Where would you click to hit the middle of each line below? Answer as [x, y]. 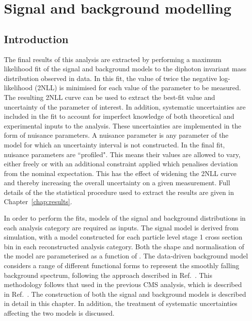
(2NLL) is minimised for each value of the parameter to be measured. [138, 88]
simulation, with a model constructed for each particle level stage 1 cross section [123, 237]
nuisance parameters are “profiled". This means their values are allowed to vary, [122, 154]
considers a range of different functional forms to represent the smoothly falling [122, 265]
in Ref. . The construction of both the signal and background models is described [125, 294]
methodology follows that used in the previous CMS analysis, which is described [123, 284]
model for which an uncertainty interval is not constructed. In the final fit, [114, 144]
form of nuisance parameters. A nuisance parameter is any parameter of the [116, 135]
